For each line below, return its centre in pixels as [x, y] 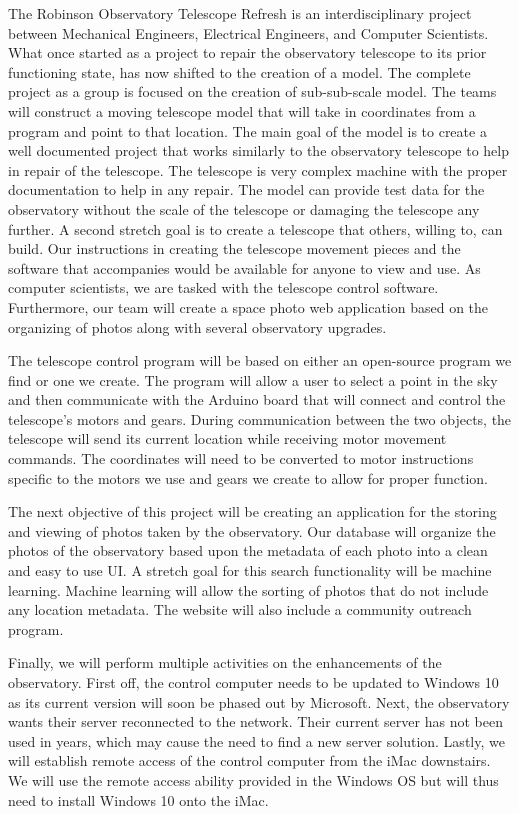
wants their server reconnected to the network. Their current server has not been [255, 721]
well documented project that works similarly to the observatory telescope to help [258, 150]
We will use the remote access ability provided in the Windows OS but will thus [253, 779]
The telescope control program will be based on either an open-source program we [260, 360]
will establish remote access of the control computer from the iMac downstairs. [249, 760]
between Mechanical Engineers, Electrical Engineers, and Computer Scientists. [248, 32]
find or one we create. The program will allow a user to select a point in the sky [253, 379]
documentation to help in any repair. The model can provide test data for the [246, 189]
